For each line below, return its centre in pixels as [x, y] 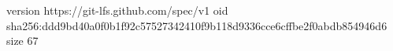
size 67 [22, 41]
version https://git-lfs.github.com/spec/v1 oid [117, 10]
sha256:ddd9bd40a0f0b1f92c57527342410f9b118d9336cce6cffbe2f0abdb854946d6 [197, 25]
